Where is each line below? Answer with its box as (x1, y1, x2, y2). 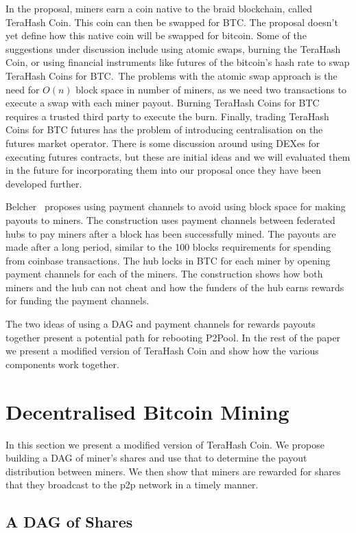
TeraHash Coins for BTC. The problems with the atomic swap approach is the (5, 68, 337, 82)
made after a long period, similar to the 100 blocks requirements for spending (5, 240, 331, 254)
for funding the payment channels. (5, 293, 150, 308)
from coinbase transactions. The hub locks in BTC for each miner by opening (5, 253, 331, 267)
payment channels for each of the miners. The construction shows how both (5, 266, 323, 281)
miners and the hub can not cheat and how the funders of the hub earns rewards (5, 280, 344, 294)
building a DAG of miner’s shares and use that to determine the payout (5, 451, 307, 465)
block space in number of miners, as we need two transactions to (75, 82, 347, 96)
